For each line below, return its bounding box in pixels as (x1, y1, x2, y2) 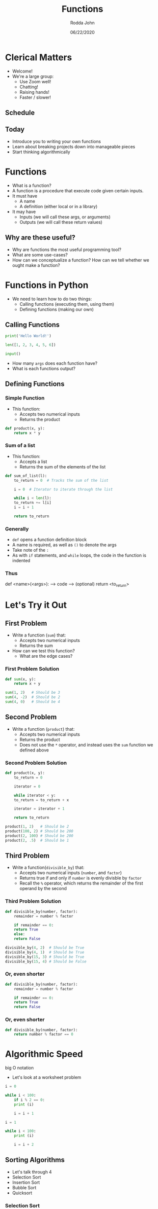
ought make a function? (12, 262, 60, 268)
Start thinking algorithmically (12, 149, 70, 155)
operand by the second (19, 886, 67, 891)
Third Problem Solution (5, 898, 61, 905)
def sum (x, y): (5, 676, 36, 681)
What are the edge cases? (19, 653, 73, 659)
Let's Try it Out (5, 600, 67, 611)
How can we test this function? (12, 648, 75, 654)
